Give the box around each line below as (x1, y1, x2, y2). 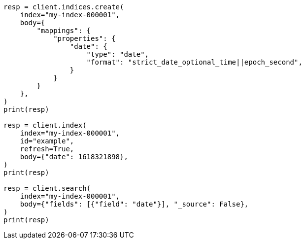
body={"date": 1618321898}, (20, 153, 128, 161)
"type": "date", (86, 50, 149, 58)
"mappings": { (36, 27, 91, 35)
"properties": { (53, 35, 116, 42)
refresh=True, (20, 145, 74, 153)
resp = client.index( (3, 121, 87, 129)
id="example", (20, 137, 74, 145)
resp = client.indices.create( (3, 3, 124, 11)
